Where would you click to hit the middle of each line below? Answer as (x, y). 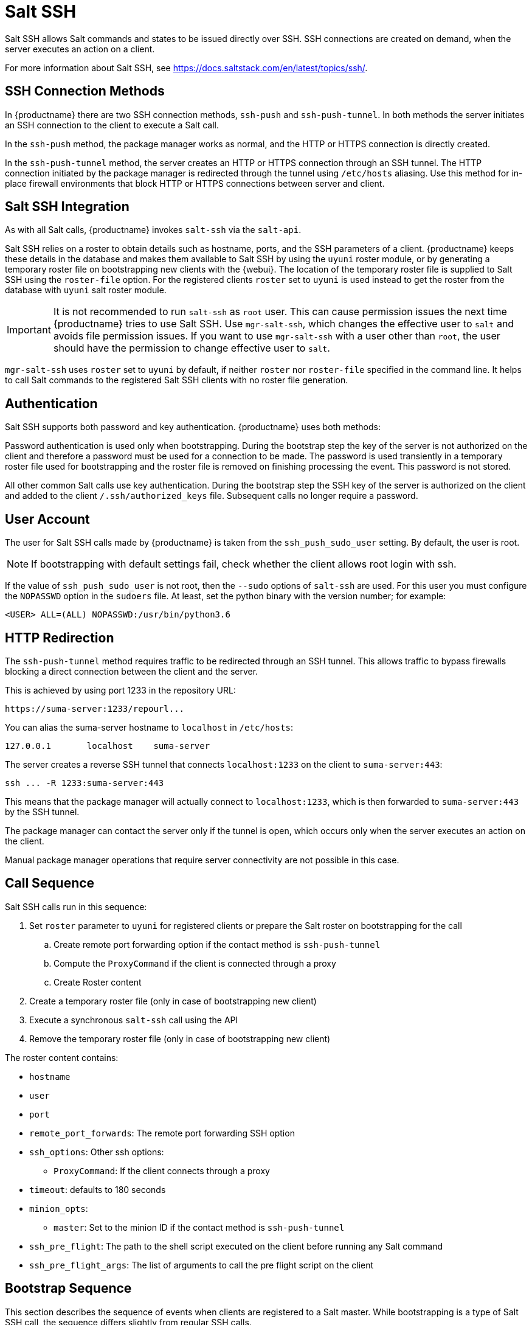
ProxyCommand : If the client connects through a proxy (162, 1170)
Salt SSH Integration (67, 207)
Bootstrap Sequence (68, 1288)
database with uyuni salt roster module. (86, 290)
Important (29, 330)
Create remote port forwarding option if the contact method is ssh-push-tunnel (217, 944)
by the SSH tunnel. (42, 812)
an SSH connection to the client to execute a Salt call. (112, 125)
